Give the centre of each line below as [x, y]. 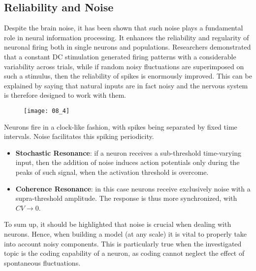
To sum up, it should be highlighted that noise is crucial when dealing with [118, 224]
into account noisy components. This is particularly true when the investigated [123, 243]
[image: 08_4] [47, 111]
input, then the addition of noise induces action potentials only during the [128, 162]
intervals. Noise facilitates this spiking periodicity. [79, 136]
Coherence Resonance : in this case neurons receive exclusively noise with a [133, 188]
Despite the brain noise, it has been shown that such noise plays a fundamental [124, 28]
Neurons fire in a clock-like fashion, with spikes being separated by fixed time [121, 126]
